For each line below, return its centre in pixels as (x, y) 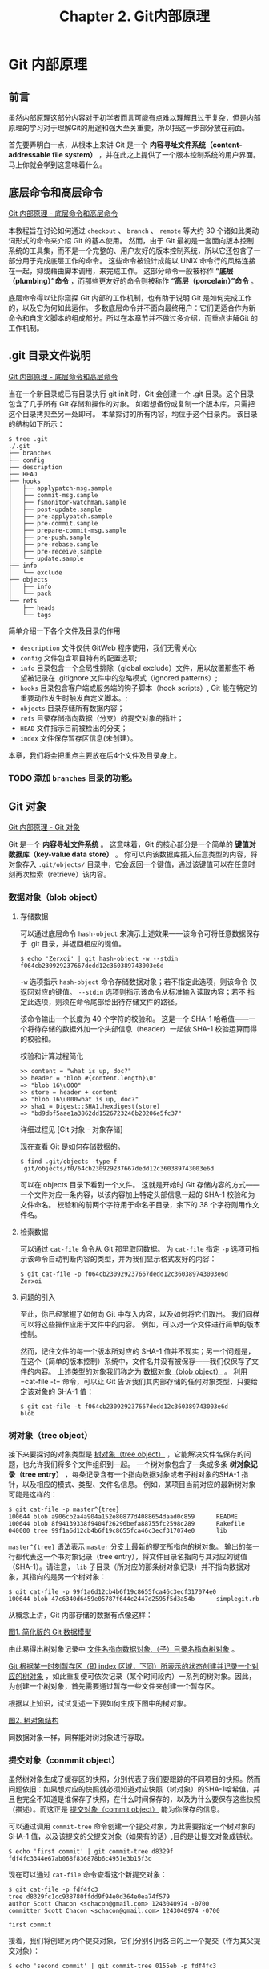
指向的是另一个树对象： (68, 1576)
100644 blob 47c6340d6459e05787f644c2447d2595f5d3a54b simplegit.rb (134, 1599)
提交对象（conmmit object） (64, 1760)
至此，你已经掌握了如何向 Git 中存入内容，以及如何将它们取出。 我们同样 (140, 1313)
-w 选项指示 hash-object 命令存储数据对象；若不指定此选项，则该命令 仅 (139, 982)
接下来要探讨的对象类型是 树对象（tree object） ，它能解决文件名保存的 (126, 1454)
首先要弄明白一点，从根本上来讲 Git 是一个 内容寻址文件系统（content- (125, 145)
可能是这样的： (33, 1494)
